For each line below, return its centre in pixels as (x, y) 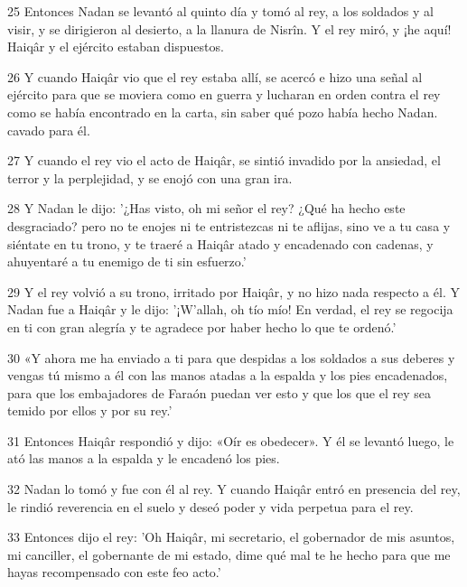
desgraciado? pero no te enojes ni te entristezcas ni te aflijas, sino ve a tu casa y (229, 225)
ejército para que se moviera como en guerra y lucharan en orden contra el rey (224, 94)
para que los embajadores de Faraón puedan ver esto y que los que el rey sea (219, 392)
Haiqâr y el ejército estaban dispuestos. (116, 47)
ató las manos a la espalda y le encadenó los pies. (144, 458)
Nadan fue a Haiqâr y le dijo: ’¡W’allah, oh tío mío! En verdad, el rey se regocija (230, 309)
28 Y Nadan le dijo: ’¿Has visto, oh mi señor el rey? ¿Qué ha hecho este (206, 208)
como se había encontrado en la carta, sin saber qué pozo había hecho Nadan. (223, 112)
